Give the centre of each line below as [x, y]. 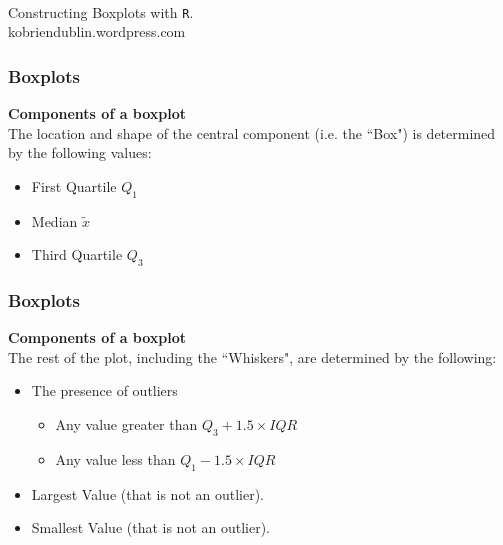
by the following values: [80, 152]
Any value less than [115, 458]
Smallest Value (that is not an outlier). [151, 527]
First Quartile [74, 185]
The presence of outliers [104, 390]
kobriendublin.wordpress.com [97, 31]
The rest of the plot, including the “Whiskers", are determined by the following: [252, 356]
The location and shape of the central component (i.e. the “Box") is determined [252, 132]
